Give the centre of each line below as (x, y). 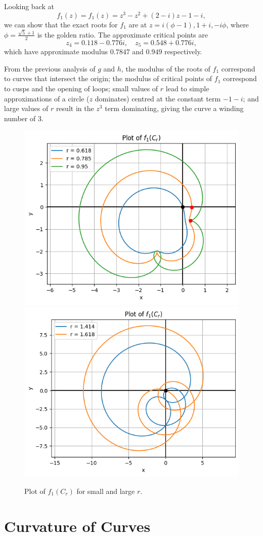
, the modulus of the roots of (166, 68)
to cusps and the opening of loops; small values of (81, 88)
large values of (26, 108)
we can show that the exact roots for (61, 24)
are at (138, 24)
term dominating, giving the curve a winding (174, 108)
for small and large (106, 491)
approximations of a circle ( (47, 98)
